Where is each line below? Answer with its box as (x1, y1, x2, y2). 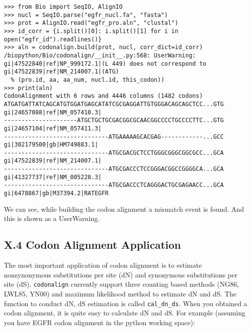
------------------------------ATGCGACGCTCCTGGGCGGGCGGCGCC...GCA (4, 149, 224, 156)
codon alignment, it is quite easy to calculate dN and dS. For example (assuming (4, 308, 246, 318)
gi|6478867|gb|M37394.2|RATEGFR (4, 190, 109, 197)
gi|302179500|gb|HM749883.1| (4, 141, 98, 148)
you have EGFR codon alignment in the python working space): (4, 317, 195, 327)
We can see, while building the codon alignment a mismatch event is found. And (4, 203, 244, 214)
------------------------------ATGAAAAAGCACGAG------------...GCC (4, 133, 224, 140)
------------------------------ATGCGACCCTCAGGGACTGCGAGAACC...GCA (4, 182, 224, 189)
